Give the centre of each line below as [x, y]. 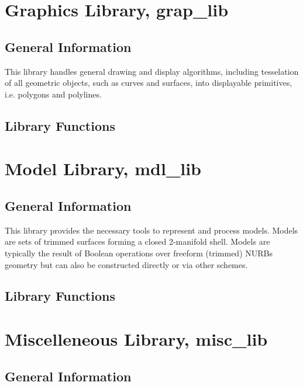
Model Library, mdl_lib [103, 168]
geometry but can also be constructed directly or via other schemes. [126, 264]
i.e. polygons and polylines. [53, 94]
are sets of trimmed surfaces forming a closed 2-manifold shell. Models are [137, 241]
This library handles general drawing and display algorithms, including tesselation [152, 71]
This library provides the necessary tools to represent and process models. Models [151, 230]
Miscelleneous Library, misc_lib [136, 339]
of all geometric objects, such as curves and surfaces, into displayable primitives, [149, 83]
